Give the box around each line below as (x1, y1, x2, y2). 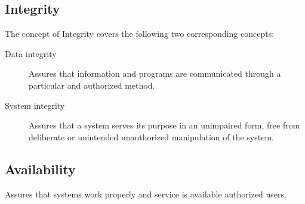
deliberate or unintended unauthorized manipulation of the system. (29, 130, 274, 143)
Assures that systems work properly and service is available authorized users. (5, 187, 286, 200)
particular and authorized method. (29, 79, 155, 91)
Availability (5, 159, 76, 178)
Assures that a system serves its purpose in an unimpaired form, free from (29, 119, 300, 131)
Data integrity (5, 47, 57, 59)
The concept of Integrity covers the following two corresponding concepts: (5, 27, 275, 40)
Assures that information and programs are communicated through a (29, 67, 281, 80)
